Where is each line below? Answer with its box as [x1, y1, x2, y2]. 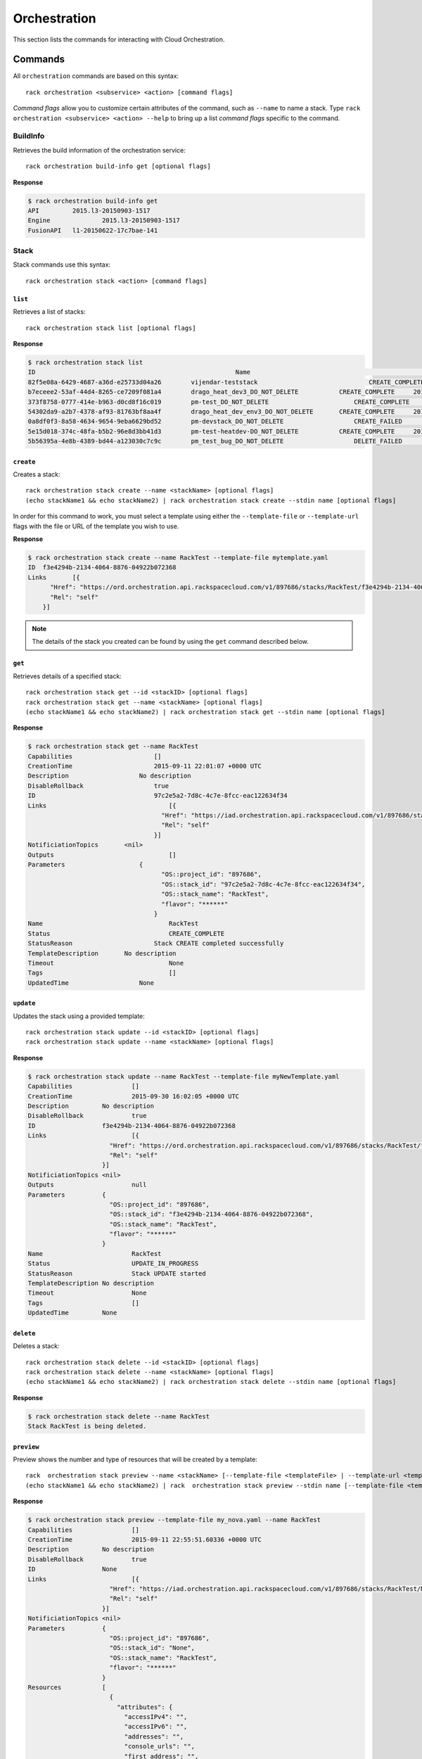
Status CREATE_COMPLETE [27, 929, 225, 937]
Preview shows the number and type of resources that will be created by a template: [13, 1455, 258, 1463]
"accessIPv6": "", [124, 1722, 188, 1731]
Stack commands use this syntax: [13, 260, 111, 269]
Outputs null [27, 1181, 147, 1189]
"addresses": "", [124, 1732, 184, 1741]
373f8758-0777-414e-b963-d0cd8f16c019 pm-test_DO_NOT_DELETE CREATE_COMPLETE [27, 398, 410, 406]
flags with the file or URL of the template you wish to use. [13, 521, 179, 531]
